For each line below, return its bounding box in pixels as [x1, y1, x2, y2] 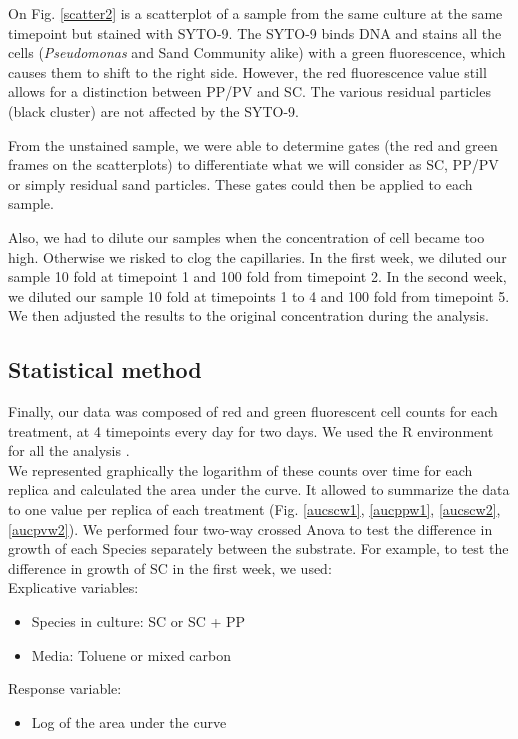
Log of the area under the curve [31, 711, 227, 732]
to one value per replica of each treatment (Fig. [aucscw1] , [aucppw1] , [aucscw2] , [8, 499, 501, 520]
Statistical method [8, 354, 202, 385]
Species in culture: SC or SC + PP [31, 611, 246, 632]
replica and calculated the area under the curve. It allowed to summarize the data [8, 479, 510, 500]
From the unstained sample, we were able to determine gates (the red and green [8, 134, 498, 155]
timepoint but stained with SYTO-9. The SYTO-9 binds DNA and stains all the [8, 22, 502, 43]
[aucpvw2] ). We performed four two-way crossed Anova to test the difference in [8, 518, 493, 539]
